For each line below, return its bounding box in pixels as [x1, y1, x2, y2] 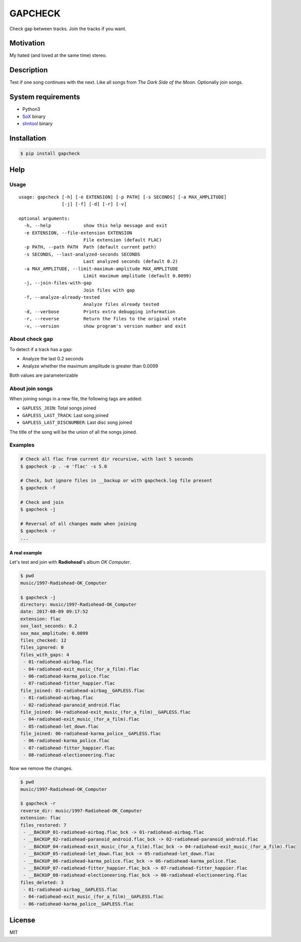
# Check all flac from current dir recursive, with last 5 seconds [20, 456, 194, 462]
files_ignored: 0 [20, 645, 64, 650]
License [9, 916, 35, 925]
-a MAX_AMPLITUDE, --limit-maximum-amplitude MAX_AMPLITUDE [24, 265, 178, 272]
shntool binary [22, 120, 53, 127]
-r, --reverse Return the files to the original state [24, 316, 187, 322]
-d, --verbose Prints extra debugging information [24, 309, 175, 315]
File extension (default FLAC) [83, 237, 162, 243]
